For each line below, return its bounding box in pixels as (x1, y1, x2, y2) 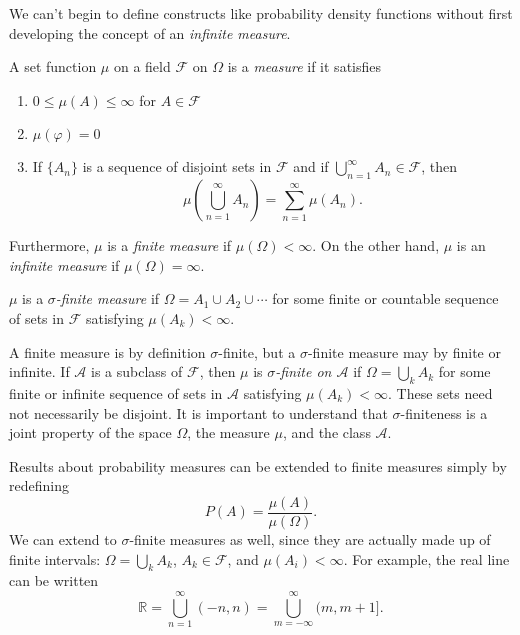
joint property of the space (9, 422, 172, 443)
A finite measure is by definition (9, 341, 206, 362)
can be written (9, 570, 99, 591)
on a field (113, 56, 171, 77)
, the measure (187, 422, 270, 443)
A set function (9, 56, 97, 77)
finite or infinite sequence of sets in (9, 382, 223, 403)
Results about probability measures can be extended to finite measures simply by (9, 455, 507, 476)
